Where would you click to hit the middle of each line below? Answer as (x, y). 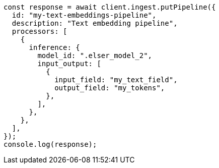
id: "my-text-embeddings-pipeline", (84, 15)
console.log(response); (50, 144)
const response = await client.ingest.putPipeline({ (110, 7)
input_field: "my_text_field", (116, 80)
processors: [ (40, 31)
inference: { (54, 47)
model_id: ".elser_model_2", (95, 55)
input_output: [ (69, 64)
